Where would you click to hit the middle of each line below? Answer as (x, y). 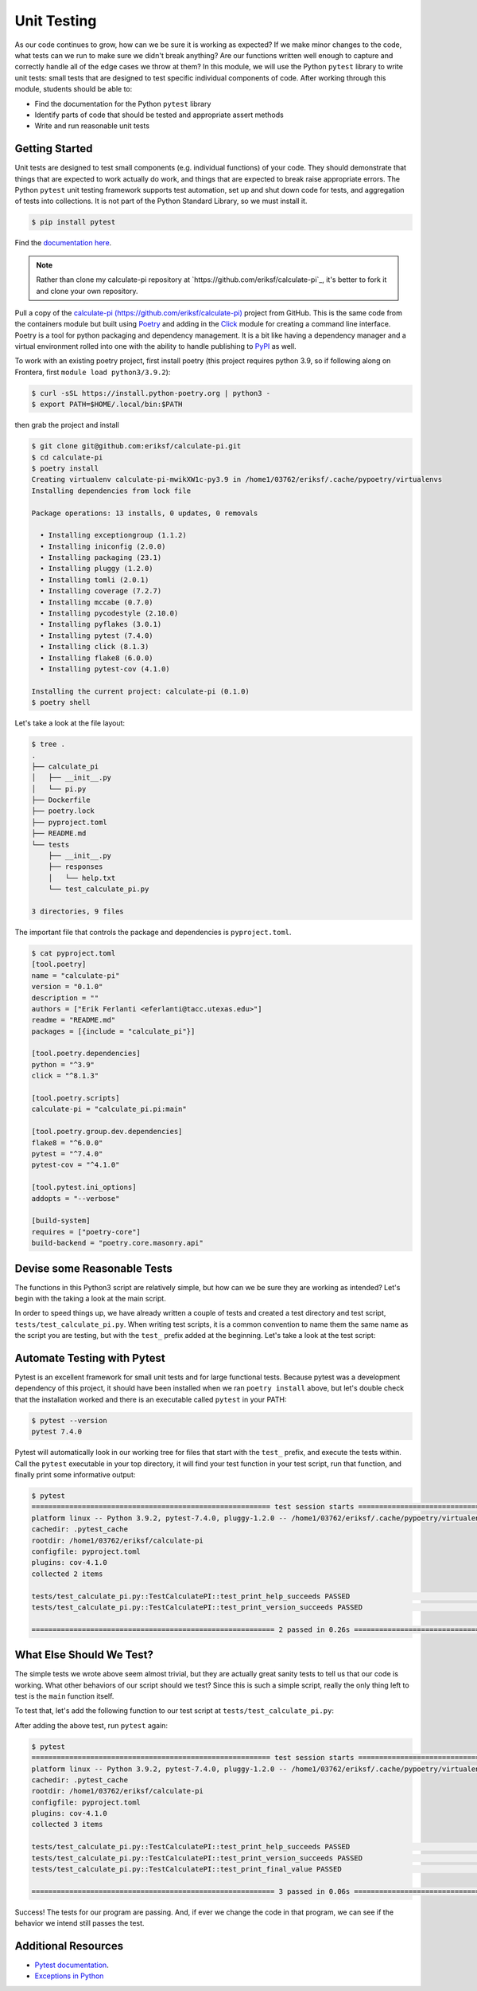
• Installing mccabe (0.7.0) (97, 602)
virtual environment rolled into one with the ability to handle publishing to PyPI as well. (156, 346)
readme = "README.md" (74, 1020)
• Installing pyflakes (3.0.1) (101, 624)
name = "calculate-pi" (76, 975)
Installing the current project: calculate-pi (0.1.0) (140, 691)
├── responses (76, 867)
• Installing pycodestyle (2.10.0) (109, 614)
